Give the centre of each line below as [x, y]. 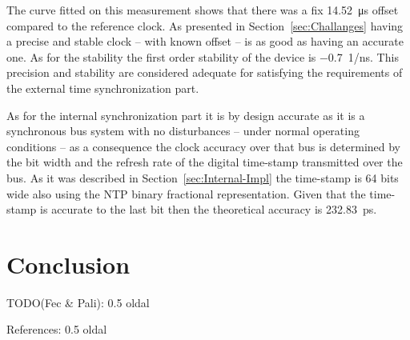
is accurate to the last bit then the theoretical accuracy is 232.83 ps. [209, 209]
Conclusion [68, 264]
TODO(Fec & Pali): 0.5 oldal [78, 302]
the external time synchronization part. [103, 88]
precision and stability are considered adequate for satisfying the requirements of [205, 72]
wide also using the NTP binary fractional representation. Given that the [186, 193]
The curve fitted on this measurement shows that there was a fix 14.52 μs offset [203, 10]
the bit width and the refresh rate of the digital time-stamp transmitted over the [205, 162]
